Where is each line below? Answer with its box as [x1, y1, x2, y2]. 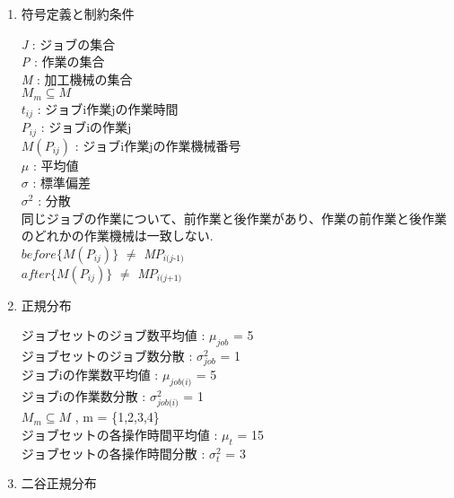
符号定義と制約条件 [21, 4, 135, 22]
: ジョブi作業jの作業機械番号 [74, 135, 241, 154]
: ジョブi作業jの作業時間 [37, 99, 179, 118]
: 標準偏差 [32, 173, 92, 192]
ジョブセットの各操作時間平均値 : [21, 424, 218, 443]
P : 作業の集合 [21, 52, 105, 71]
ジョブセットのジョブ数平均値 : [21, 326, 205, 345]
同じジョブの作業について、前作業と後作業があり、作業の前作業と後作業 [21, 208, 448, 227]
